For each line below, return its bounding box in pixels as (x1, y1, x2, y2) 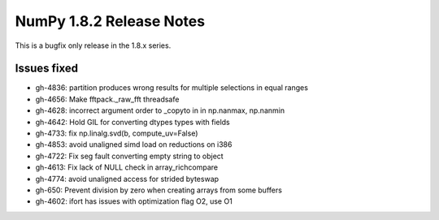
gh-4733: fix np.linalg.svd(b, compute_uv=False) (35, 128, 198, 138)
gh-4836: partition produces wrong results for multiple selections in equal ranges (35, 83, 309, 93)
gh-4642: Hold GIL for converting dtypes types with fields (35, 117, 231, 127)
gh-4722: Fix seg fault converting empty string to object (35, 151, 224, 161)
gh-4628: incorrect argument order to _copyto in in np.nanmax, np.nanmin (35, 106, 285, 115)
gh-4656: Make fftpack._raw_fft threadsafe (35, 94, 180, 104)
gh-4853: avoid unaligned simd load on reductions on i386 (35, 140, 233, 149)
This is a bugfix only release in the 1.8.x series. (15, 41, 172, 50)
